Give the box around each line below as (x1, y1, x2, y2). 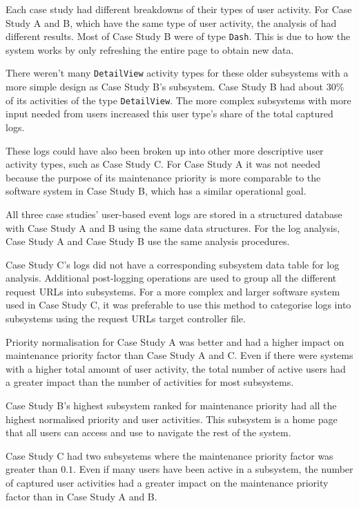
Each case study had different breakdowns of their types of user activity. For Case (6, 2, 352, 16)
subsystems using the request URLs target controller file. (6, 311, 246, 326)
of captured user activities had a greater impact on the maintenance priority (6, 476, 329, 489)
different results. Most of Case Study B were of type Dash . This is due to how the (6, 29, 351, 43)
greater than (6, 462, 58, 476)
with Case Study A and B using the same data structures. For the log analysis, (6, 220, 340, 235)
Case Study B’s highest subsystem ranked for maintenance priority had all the (6, 398, 337, 413)
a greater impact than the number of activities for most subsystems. (6, 375, 294, 389)
